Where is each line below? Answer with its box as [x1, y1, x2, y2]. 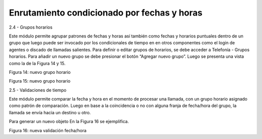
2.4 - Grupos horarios [9, 24, 53, 30]
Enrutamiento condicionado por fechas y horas [9, 7, 203, 18]
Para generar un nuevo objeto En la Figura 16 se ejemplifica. [9, 119, 129, 124]
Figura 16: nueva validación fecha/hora [9, 127, 87, 133]
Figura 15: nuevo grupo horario [9, 78, 70, 84]
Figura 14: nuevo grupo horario [9, 69, 71, 75]
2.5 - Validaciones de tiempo [9, 87, 66, 93]
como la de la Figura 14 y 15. [9, 60, 65, 66]
